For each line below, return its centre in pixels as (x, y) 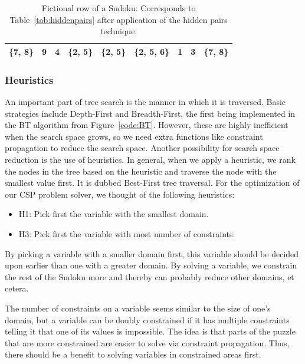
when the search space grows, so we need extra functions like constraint (134, 136)
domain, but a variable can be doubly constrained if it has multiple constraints (147, 319)
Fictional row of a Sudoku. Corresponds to (119, 8)
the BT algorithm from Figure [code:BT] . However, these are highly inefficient (147, 125)
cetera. (17, 288)
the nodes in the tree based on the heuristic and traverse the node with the (141, 171)
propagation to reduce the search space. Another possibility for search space (142, 148)
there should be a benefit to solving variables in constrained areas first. (133, 354)
